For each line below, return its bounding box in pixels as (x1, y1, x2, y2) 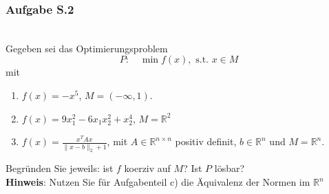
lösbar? (214, 161, 245, 175)
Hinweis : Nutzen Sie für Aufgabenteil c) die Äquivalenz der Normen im (6, 175, 310, 189)
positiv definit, (175, 134, 237, 149)
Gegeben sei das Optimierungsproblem (6, 41, 168, 55)
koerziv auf (124, 161, 171, 175)
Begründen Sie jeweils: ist (6, 161, 114, 175)
